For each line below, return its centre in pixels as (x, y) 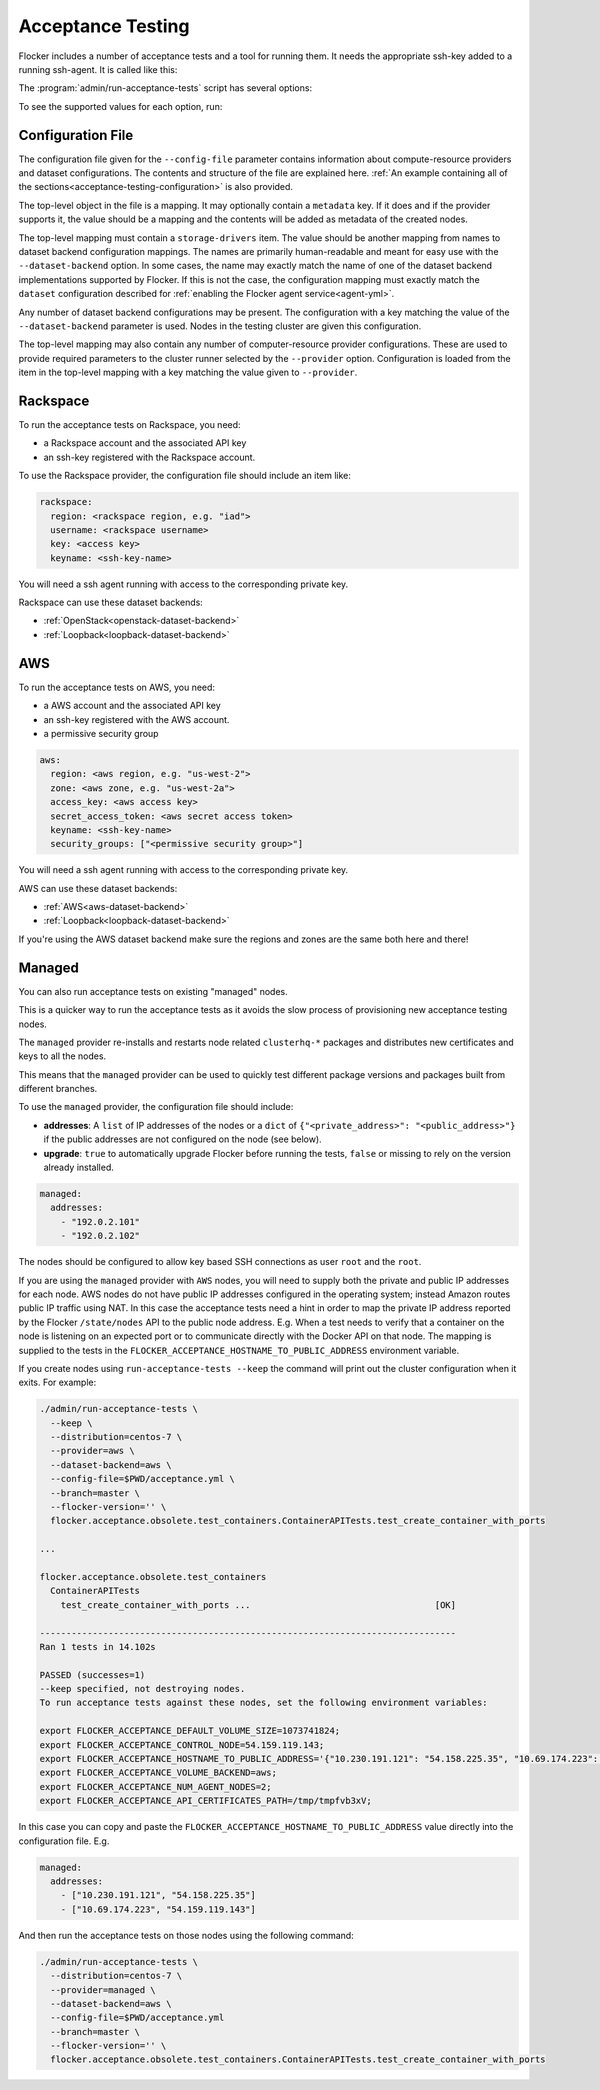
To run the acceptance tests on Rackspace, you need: (129, 424)
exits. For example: (57, 1382)
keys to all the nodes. (62, 1056)
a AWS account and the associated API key (132, 706)
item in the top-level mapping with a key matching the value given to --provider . (188, 372)
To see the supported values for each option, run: (120, 106)
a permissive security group (101, 733)
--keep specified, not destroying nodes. (142, 1689)
